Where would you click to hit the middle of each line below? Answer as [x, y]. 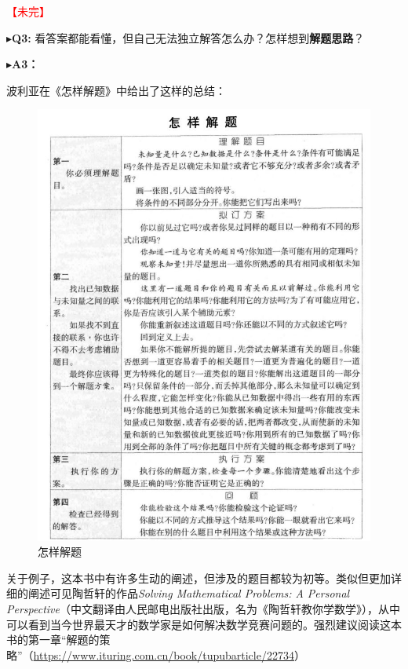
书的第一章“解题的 [53, 640]
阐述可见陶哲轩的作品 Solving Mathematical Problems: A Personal [189, 593]
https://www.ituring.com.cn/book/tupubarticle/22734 [164, 654]
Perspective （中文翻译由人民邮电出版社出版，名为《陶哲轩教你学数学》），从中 [203, 608]
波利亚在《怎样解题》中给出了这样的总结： [116, 90]
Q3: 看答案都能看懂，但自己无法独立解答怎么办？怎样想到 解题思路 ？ [188, 37]
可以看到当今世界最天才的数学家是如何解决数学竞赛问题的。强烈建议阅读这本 [204, 624]
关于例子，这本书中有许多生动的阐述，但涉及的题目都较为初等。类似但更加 [199, 578]
